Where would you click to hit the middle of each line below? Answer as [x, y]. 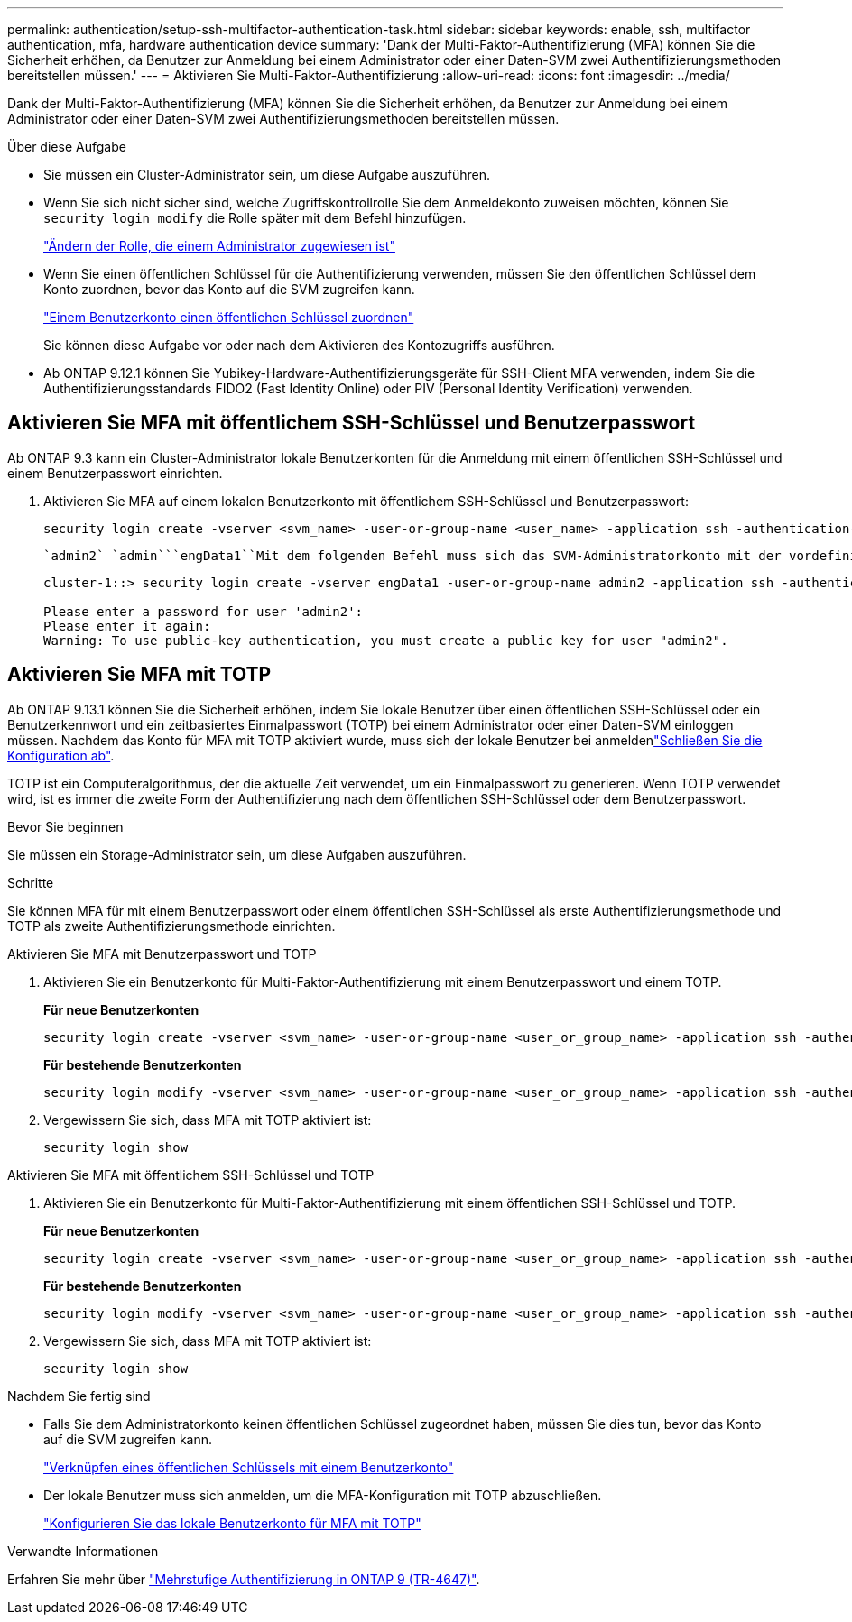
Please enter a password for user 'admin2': [204, 611]
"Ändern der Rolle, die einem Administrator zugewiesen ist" [219, 246]
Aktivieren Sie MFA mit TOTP [139, 675]
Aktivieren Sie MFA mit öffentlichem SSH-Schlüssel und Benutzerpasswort [352, 423]
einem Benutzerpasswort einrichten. [115, 473]
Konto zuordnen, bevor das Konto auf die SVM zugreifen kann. [229, 289]
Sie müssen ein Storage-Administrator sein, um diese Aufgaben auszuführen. [237, 854]
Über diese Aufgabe [67, 147]
